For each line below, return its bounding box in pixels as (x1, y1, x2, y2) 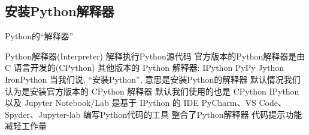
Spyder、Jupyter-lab (5, 108, 81, 120)
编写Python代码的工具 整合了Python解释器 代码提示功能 (83, 108, 302, 120)
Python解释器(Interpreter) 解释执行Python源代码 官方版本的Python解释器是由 (5, 49, 305, 62)
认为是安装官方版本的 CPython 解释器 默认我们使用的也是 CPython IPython (5, 84, 299, 97)
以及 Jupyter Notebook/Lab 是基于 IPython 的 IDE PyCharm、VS (5, 96, 256, 109)
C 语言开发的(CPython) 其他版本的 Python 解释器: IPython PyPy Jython (5, 61, 284, 74)
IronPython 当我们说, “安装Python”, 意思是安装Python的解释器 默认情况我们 (5, 73, 301, 85)
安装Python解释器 (5, 2, 114, 20)
